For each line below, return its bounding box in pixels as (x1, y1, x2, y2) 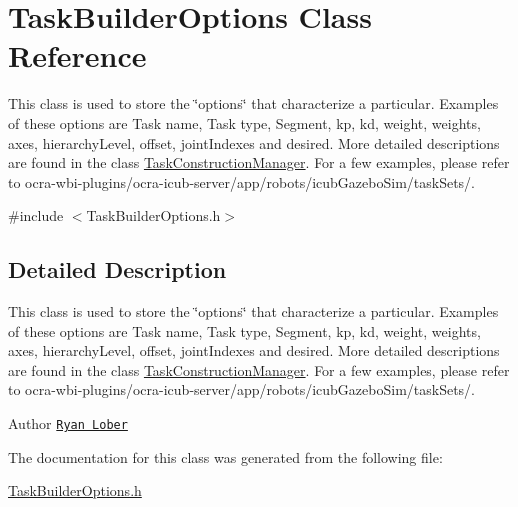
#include (8, 205, 64, 226)
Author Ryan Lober (8, 413, 128, 434)
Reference (8, 35, 147, 76)
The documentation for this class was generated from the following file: (8, 446, 443, 467)
